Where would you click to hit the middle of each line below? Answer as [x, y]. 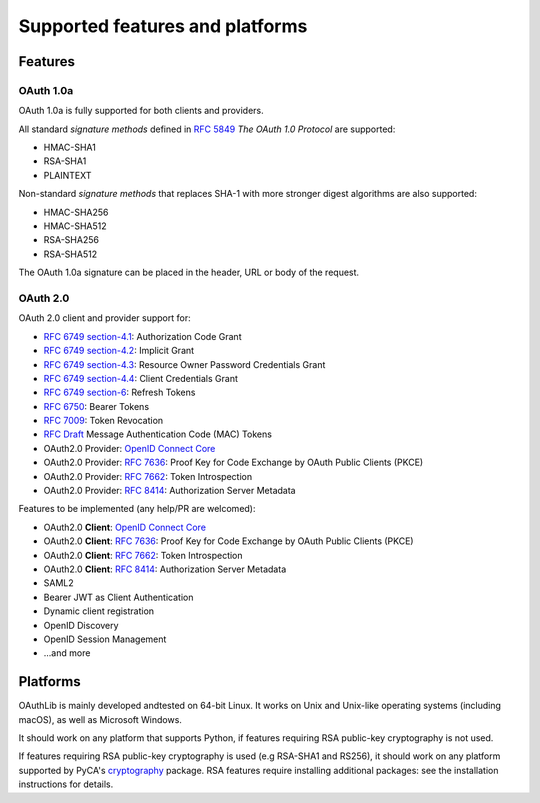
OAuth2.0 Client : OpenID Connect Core [125, 527]
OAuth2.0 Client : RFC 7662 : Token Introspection [143, 555]
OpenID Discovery [81, 625]
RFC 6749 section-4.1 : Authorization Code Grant [142, 336]
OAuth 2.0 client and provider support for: [104, 318]
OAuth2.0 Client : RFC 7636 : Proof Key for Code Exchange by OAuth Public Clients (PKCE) [228, 541]
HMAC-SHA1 [70, 147]
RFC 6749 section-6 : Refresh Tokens [119, 392]
